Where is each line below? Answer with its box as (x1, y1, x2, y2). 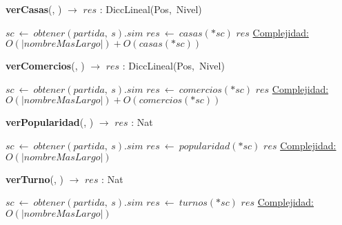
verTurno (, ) (6, 171, 63, 186)
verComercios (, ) (6, 58, 85, 73)
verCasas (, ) (6, 2, 62, 16)
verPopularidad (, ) (6, 115, 94, 129)
